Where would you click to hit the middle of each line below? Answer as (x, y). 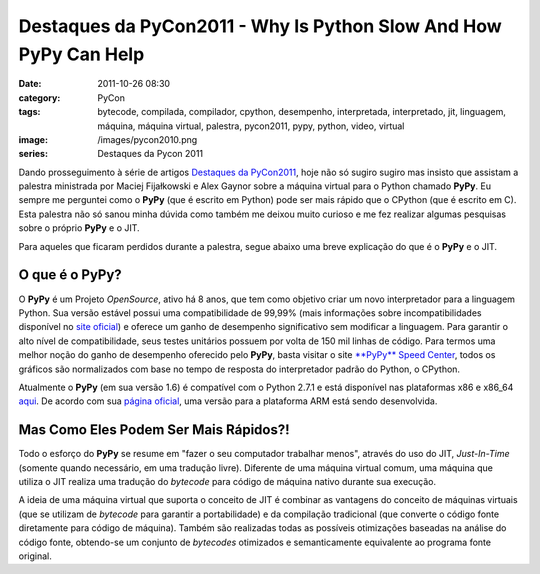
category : (39, 97)
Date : (30, 84)
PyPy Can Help (81, 54)
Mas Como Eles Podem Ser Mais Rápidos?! (154, 430)
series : (33, 154)
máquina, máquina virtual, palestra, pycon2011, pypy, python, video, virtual (251, 126)
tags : (29, 112)
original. (35, 556)
